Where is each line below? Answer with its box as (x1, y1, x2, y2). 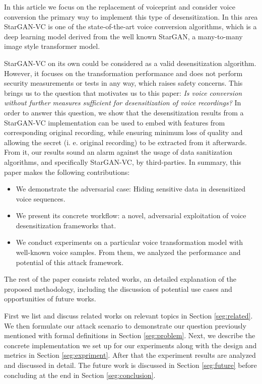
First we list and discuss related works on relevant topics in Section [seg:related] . (4, 310, 253, 321)
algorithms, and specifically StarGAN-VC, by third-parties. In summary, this (4, 156, 241, 167)
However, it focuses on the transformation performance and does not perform (4, 68, 243, 78)
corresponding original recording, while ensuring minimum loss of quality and (4, 127, 243, 138)
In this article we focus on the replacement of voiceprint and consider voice (4, 2, 235, 12)
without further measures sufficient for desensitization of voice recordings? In (4, 97, 241, 108)
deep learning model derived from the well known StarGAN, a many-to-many (4, 31, 243, 41)
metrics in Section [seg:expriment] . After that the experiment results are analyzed (4, 350, 256, 360)
